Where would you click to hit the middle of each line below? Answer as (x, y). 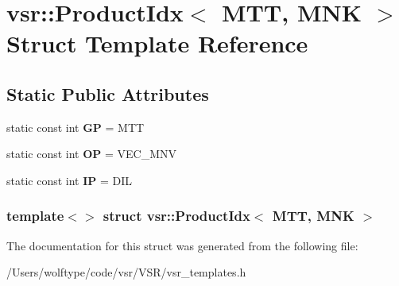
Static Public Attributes (108, 93)
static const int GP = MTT (76, 127)
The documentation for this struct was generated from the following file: (182, 245)
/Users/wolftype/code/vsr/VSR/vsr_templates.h (126, 272)
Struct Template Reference (157, 43)
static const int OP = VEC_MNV (92, 154)
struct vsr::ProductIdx (176, 216)
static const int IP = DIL (70, 180)
